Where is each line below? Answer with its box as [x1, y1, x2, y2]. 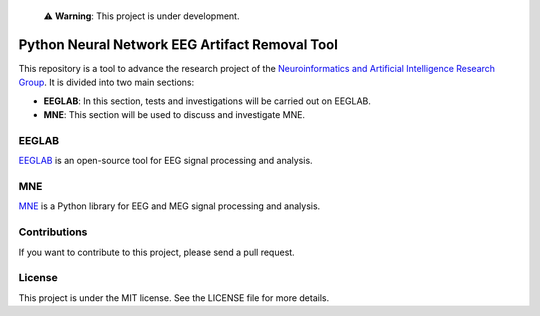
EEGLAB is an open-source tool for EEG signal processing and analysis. [18, 155, 314, 167]
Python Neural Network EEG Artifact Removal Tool [18, 36, 339, 53]
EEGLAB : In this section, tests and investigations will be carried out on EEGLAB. [43, 95, 372, 107]
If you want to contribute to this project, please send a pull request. [18, 246, 295, 258]
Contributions [18, 225, 88, 239]
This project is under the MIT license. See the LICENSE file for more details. [18, 291, 330, 304]
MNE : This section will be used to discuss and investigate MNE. [43, 109, 305, 121]
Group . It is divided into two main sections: [18, 76, 195, 89]
